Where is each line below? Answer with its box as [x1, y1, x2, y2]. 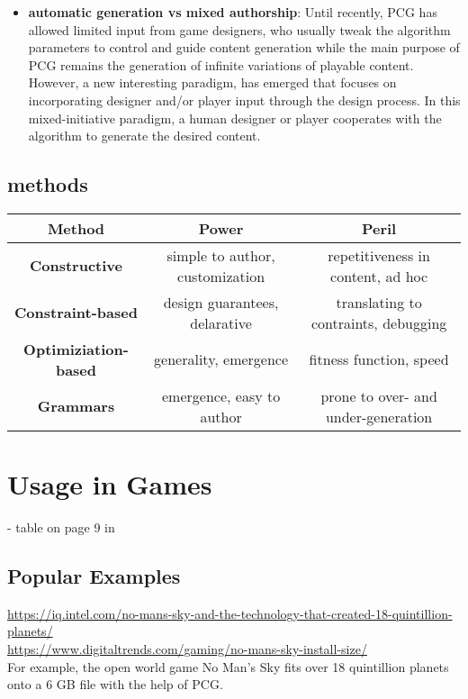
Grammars [37, 395, 115, 417]
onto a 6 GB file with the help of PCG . [7, 675, 223, 694]
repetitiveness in [328, 244, 430, 266]
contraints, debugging [310, 312, 447, 333]
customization [177, 265, 265, 286]
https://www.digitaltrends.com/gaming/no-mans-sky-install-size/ [7, 640, 367, 658]
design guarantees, [163, 291, 279, 313]
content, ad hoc [330, 265, 428, 286]
